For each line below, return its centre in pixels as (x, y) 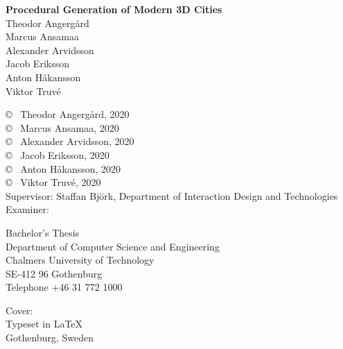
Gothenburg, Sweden (50, 338)
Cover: (19, 310)
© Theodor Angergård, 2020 (68, 114)
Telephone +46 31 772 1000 (64, 287)
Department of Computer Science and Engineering (113, 246)
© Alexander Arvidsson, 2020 (70, 141)
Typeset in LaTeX (44, 324)
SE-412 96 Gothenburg (54, 273)
